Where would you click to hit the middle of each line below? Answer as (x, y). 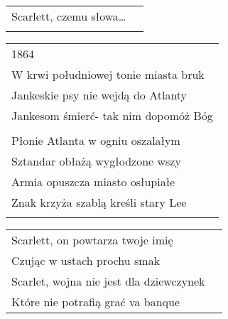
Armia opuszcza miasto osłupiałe (93, 182)
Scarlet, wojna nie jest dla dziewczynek (108, 281)
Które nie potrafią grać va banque (96, 302)
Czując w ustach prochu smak (86, 260)
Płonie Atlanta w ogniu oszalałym (96, 140)
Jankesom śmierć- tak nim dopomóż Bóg (112, 115)
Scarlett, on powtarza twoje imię (92, 240)
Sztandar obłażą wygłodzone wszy (96, 161)
